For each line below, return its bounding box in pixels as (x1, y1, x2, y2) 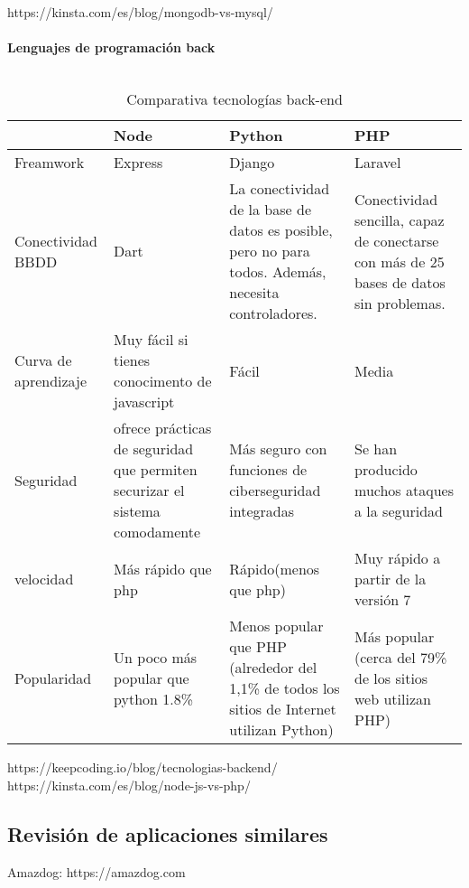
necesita (229, 282, 280, 304)
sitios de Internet (229, 698, 336, 720)
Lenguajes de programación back (7, 38, 216, 57)
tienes (114, 350, 151, 371)
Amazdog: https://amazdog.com (7, 862, 186, 881)
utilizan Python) (229, 719, 334, 741)
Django (229, 152, 275, 173)
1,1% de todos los (229, 678, 340, 699)
